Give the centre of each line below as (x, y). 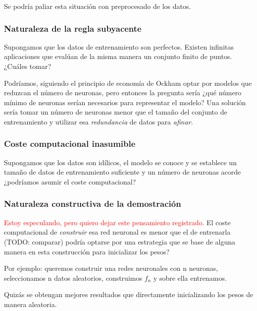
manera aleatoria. (30, 304)
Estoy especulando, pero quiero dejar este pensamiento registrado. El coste (117, 222)
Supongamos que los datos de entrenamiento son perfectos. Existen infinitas (119, 46)
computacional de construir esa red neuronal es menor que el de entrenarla (117, 232)
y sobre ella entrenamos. (190, 278)
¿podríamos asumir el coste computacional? (70, 181)
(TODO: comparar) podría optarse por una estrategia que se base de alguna (120, 241)
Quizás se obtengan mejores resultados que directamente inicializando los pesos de (129, 294)
